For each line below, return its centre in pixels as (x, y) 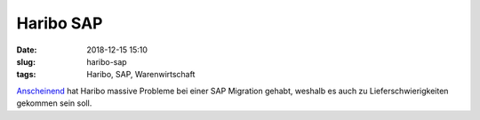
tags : (26, 75)
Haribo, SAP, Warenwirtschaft (141, 75)
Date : (27, 50)
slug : (26, 61)
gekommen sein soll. (54, 103)
